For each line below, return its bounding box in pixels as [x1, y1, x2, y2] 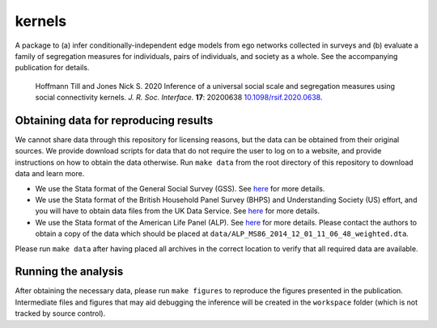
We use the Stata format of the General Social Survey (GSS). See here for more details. [35, 183, 325, 193]
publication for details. [15, 63, 90, 73]
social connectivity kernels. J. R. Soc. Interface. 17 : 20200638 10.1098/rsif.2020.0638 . [35, 93, 323, 103]
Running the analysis [15, 265, 124, 279]
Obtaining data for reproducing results [15, 113, 214, 127]
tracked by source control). [15, 309, 106, 318]
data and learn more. [15, 169, 85, 179]
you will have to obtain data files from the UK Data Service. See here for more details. [35, 206, 320, 216]
